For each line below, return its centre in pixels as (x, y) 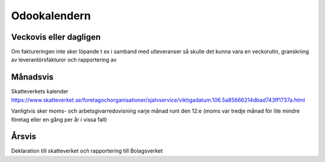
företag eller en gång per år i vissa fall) (59, 119)
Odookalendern (51, 16)
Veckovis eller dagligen (56, 37)
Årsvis (24, 136)
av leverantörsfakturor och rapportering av (64, 60)
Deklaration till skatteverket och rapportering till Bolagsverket (87, 151)
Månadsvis (32, 77)
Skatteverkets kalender (40, 92)
